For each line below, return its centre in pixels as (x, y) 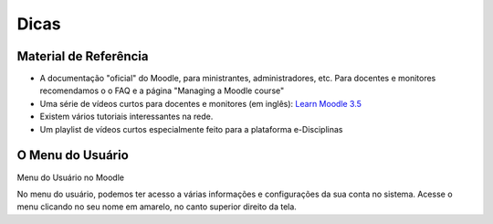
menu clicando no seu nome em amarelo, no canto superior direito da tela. (157, 207)
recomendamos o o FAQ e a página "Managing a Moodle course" (162, 91)
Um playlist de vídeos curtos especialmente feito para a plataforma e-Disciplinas (191, 129)
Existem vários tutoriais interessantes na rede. (126, 117)
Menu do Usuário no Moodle (71, 177)
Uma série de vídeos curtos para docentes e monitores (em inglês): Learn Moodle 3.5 (201, 103)
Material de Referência (83, 56)
